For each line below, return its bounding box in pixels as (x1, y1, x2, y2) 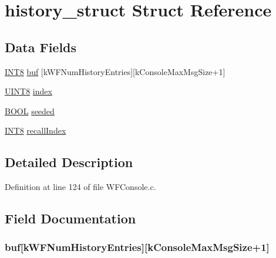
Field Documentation (5, 209, 136, 228)
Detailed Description (5, 153, 133, 171)
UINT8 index (5, 85, 52, 97)
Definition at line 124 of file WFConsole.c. (5, 181, 156, 193)
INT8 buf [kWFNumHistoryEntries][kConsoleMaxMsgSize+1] (5, 65, 225, 77)
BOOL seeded (5, 104, 55, 117)
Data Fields (5, 38, 77, 56)
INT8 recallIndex (5, 124, 66, 137)
